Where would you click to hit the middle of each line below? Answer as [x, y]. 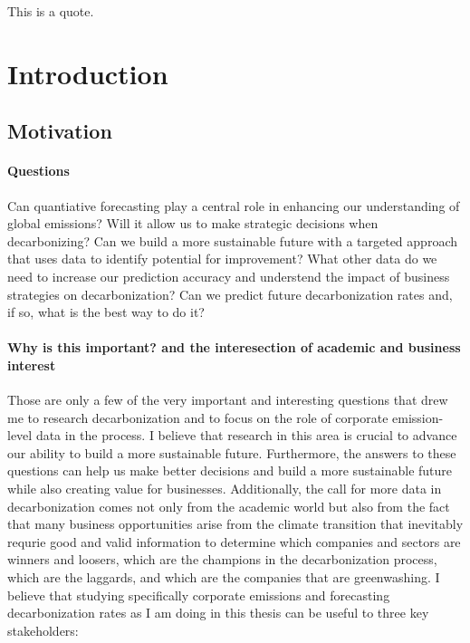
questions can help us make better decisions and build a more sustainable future [230, 470]
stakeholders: [43, 630]
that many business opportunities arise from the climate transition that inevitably [235, 524]
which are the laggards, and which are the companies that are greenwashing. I [224, 577]
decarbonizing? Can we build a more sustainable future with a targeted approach [232, 240]
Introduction [88, 73]
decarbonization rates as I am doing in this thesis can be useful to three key [218, 613]
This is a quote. [51, 11]
